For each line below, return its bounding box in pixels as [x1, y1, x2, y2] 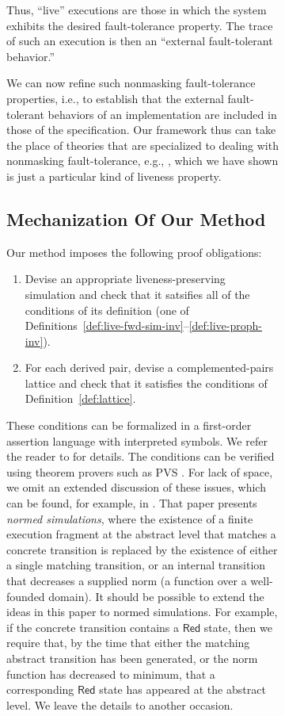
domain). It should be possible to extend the [48, 588, 264, 604]
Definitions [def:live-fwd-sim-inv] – [25, 317, 189, 334]
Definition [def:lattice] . [25, 390, 136, 407]
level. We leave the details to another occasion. [6, 696, 234, 713]
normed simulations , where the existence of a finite [6, 510, 253, 526]
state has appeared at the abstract [99, 681, 266, 698]
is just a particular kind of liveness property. [6, 167, 222, 184]
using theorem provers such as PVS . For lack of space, [6, 463, 273, 480]
